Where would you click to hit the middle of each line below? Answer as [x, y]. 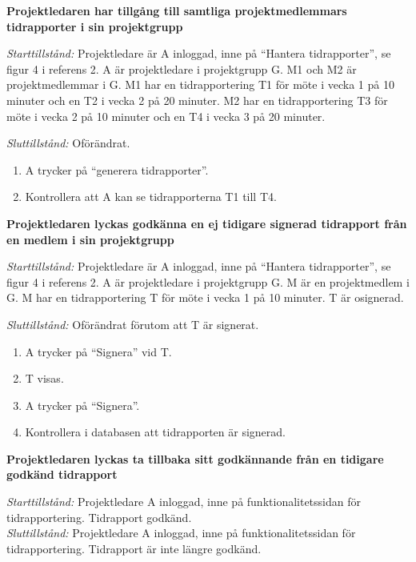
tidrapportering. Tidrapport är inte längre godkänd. [134, 548]
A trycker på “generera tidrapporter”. [117, 169]
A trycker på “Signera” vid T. [98, 351]
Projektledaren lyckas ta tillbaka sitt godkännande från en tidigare [195, 458]
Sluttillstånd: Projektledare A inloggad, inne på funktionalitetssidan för [181, 533]
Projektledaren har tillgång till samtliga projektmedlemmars [177, 10]
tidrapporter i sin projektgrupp [95, 26]
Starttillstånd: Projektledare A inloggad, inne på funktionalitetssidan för [184, 502]
